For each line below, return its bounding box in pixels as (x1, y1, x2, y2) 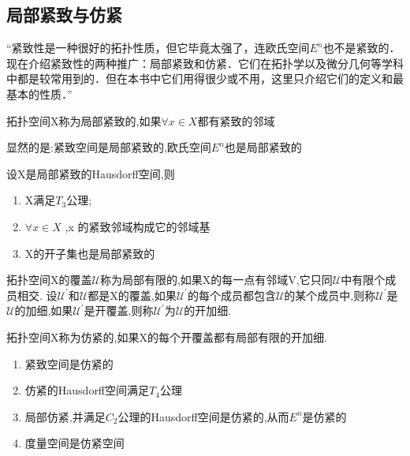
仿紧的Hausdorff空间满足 (24, 382, 150, 398)
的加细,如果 (14, 302, 73, 319)
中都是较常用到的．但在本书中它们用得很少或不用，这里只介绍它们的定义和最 (6, 70, 404, 87)
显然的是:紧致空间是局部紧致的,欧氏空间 (6, 139, 211, 155)
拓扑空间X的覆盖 (6, 271, 92, 288)
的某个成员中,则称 (284, 286, 376, 303)
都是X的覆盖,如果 (88, 286, 177, 303)
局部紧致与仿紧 (6, 2, 122, 27)
